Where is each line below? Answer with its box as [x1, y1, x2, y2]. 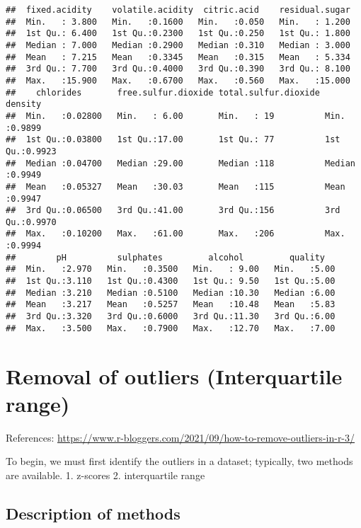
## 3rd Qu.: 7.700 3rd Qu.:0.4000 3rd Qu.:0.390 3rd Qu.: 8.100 [6, 64, 350, 74]
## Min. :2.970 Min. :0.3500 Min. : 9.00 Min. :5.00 [6, 264, 336, 275]
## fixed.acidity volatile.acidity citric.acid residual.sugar [6, 5, 350, 15]
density [6, 99, 42, 110]
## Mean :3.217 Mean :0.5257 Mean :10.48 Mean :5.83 [6, 299, 336, 310]
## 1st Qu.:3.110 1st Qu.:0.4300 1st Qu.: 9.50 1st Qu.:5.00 [6, 276, 336, 287]
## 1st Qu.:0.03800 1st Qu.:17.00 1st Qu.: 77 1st [6, 134, 340, 145]
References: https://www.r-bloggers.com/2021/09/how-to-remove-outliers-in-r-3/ [6, 430, 355, 444]
